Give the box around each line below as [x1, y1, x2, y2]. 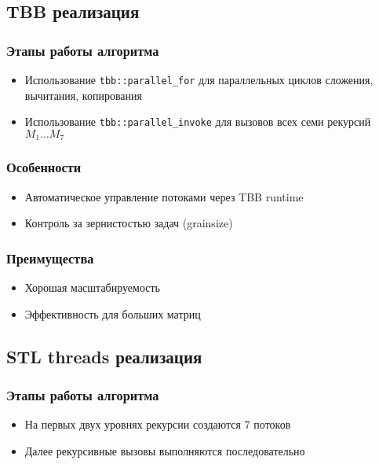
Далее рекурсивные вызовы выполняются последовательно [24, 442, 305, 458]
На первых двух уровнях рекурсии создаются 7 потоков [24, 416, 291, 433]
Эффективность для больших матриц [24, 305, 201, 322]
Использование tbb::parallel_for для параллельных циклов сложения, [24, 72, 374, 87]
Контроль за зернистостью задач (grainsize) [24, 215, 233, 231]
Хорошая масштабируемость [24, 278, 160, 295]
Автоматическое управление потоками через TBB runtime [24, 188, 304, 204]
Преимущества [6, 248, 94, 267]
